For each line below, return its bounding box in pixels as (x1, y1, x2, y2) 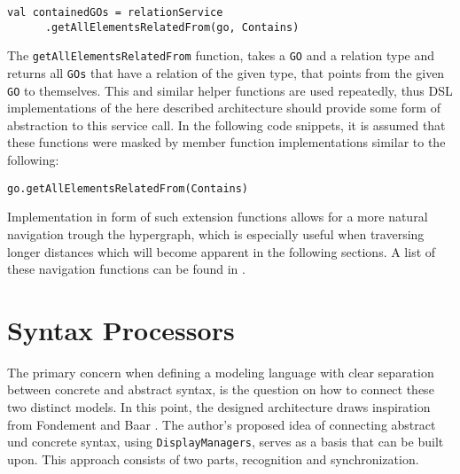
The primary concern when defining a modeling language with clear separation (7, 362, 434, 381)
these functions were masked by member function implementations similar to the (7, 133, 446, 152)
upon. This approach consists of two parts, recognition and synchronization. (7, 449, 419, 468)
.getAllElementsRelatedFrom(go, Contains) (44, 20, 300, 34)
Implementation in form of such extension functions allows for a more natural (7, 207, 428, 226)
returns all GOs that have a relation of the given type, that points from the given (7, 63, 445, 82)
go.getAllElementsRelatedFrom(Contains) (7, 182, 249, 195)
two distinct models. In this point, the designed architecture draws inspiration (7, 398, 431, 416)
